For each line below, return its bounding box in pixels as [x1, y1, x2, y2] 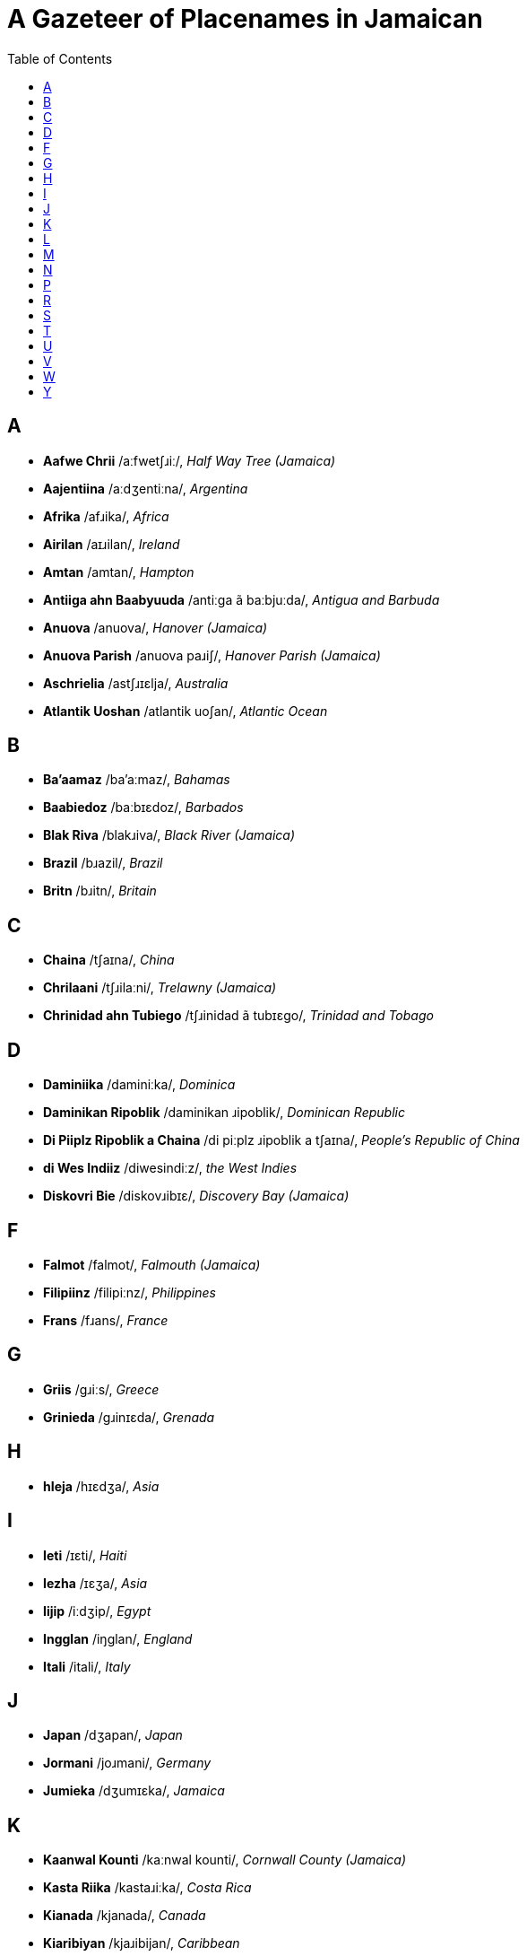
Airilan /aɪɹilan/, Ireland [43, 536, 180, 552]
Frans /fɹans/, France [43, 1312, 168, 1328]
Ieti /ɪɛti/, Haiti [43, 1547, 127, 1563]
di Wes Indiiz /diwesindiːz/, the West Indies [43, 1160, 298, 1176]
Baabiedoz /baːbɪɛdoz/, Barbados [43, 799, 244, 816]
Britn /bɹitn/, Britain [43, 883, 157, 899]
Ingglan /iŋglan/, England [43, 1630, 193, 1646]
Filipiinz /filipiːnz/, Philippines [43, 1284, 216, 1300]
